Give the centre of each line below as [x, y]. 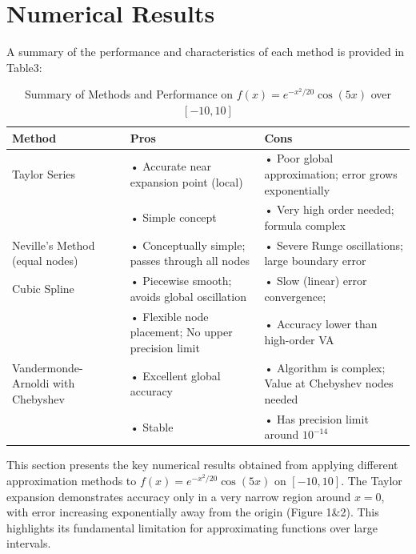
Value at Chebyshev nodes [329, 383]
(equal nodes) [45, 261]
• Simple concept [173, 217]
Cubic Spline [43, 289]
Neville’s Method [54, 245]
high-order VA [299, 340]
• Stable [152, 426]
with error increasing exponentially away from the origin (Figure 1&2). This [193, 512]
